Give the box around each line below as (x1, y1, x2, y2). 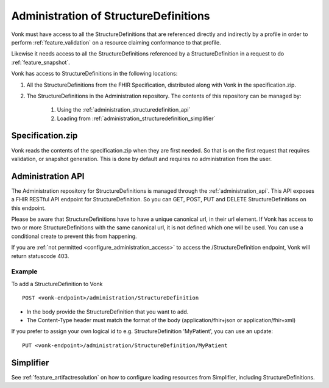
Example (11, 267, 38, 276)
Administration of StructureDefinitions (11, 9, 210, 23)
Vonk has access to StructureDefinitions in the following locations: (11, 70, 178, 77)
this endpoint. (11, 204, 46, 212)
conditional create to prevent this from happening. (11, 232, 137, 240)
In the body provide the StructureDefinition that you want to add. (26, 308, 189, 315)
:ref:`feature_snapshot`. (11, 59, 70, 66)
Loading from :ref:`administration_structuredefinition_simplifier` (57, 115, 216, 122)
